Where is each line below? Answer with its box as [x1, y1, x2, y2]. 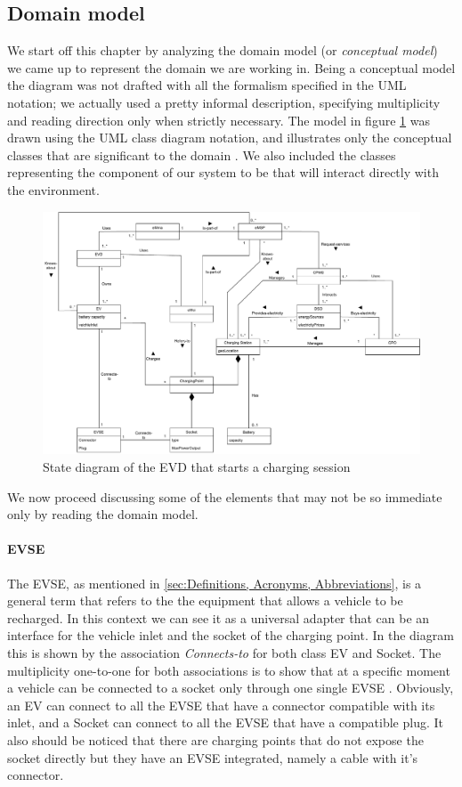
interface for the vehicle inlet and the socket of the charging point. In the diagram [7, 626, 454, 645]
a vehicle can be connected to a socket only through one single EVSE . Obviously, [7, 678, 454, 697]
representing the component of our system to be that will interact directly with [7, 163, 439, 182]
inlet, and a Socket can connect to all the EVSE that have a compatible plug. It [7, 713, 443, 732]
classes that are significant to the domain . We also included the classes [7, 145, 396, 164]
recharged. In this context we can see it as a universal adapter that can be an [7, 608, 430, 627]
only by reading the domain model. [7, 505, 199, 523]
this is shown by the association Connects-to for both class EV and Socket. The [7, 643, 442, 661]
